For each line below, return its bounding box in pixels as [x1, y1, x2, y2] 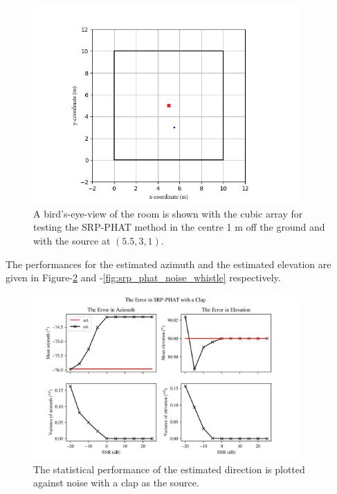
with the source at [33, 233, 111, 247]
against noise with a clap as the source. [33, 475, 199, 490]
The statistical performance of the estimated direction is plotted [33, 461, 305, 476]
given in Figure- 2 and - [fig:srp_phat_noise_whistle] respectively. [6, 270, 281, 285]
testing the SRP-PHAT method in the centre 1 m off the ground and [33, 220, 325, 234]
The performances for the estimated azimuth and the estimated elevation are [6, 256, 331, 271]
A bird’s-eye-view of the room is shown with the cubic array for [33, 206, 303, 220]
